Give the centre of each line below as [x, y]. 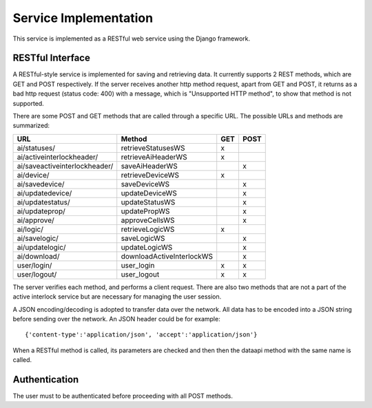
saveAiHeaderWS [149, 166]
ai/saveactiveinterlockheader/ [65, 166]
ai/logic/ [30, 229]
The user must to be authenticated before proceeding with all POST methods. [123, 396]
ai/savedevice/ [41, 184]
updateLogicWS [147, 247]
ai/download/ [38, 256]
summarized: [31, 126]
